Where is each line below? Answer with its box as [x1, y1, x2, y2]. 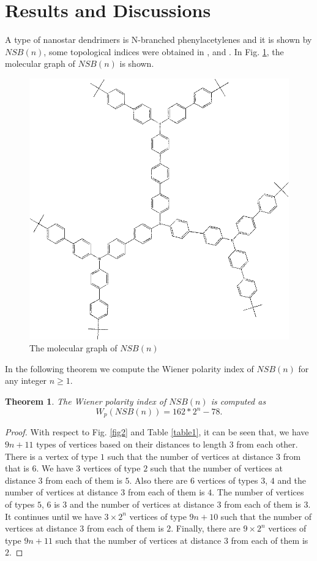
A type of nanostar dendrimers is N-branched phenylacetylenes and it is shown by [5, 33, 312, 46]
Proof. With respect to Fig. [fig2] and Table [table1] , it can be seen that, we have [5, 426, 309, 438]
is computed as [211, 394, 266, 407]
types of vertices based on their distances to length [36, 438, 226, 451]
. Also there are [129, 473, 188, 486]
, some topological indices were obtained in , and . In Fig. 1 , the [43, 45, 284, 58]
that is [5, 462, 29, 475]
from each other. [236, 438, 298, 451]
